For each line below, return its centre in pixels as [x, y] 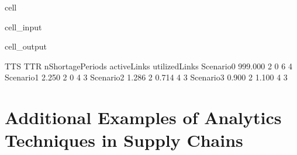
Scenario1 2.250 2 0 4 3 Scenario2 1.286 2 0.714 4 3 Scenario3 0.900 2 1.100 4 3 [146, 77]
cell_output [26, 46]
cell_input [23, 27]
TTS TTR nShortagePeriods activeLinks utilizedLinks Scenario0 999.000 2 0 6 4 [148, 66]
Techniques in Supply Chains [124, 140]
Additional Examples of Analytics [143, 117]
